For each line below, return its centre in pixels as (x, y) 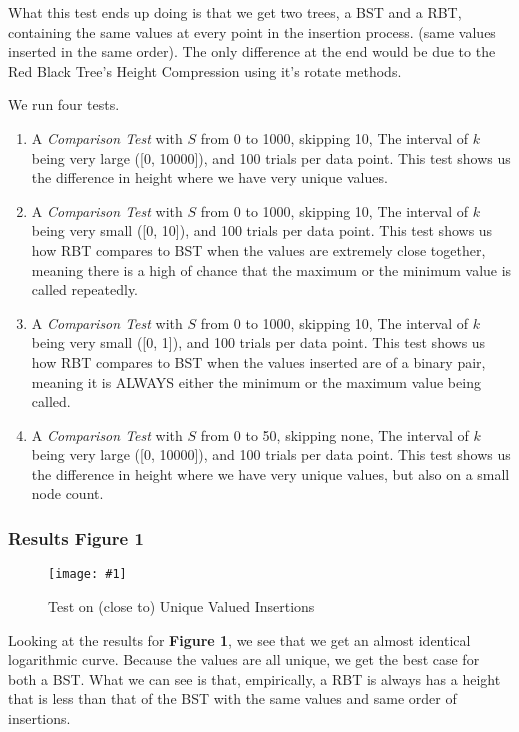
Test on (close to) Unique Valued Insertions (181, 605)
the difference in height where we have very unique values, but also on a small (270, 473)
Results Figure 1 (76, 537)
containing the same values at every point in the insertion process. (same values (252, 31)
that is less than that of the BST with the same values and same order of (232, 698)
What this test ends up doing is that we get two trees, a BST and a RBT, (235, 12)
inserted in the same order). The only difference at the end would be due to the (252, 51)
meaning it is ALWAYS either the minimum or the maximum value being (256, 381)
